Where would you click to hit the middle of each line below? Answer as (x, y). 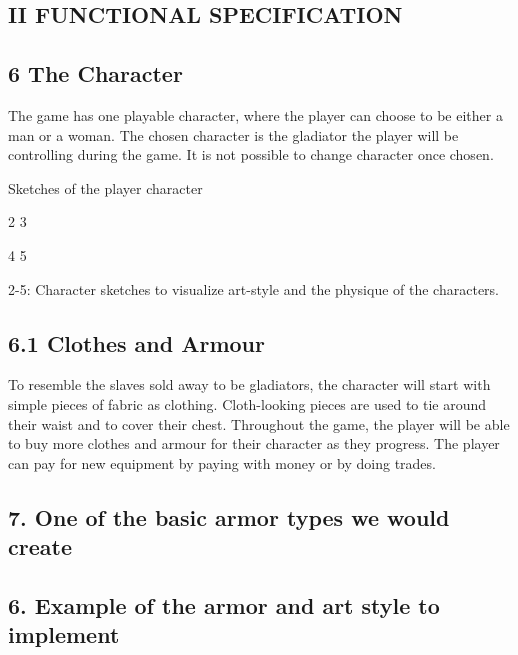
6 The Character (95, 73)
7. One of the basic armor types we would (229, 516)
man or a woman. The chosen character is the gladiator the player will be (233, 134)
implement (64, 634)
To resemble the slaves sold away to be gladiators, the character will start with (249, 384)
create (40, 546)
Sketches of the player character (105, 187)
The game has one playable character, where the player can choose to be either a (255, 114)
